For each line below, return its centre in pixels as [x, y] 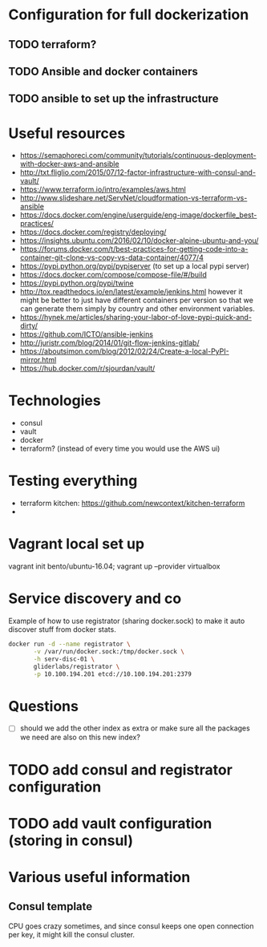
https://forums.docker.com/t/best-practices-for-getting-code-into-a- [134, 249]
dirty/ [29, 326]
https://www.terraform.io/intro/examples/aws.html [103, 189]
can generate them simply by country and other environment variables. [137, 309]
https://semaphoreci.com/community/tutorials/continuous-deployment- [138, 156]
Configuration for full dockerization [129, 15]
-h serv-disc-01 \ [64, 659]
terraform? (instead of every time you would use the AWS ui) [120, 449]
